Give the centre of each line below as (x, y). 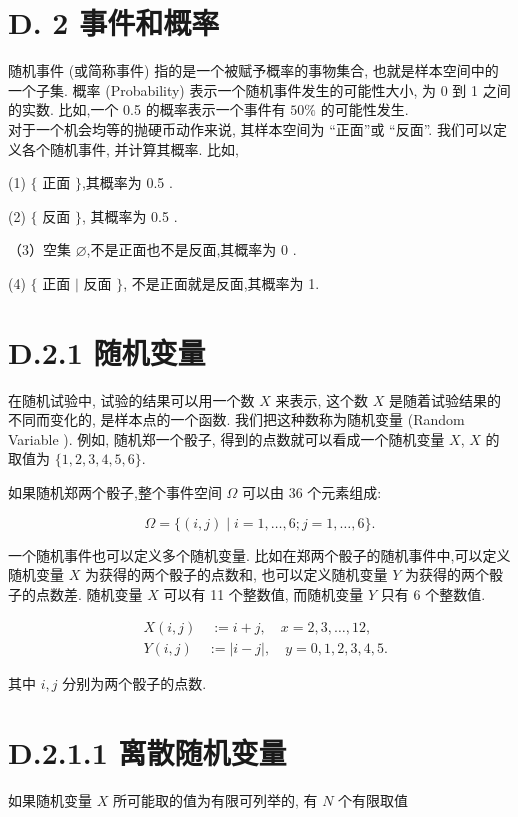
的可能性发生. (364, 109)
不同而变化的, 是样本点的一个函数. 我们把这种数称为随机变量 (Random (236, 419)
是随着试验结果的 (444, 399)
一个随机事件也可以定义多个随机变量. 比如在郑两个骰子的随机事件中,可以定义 (259, 554)
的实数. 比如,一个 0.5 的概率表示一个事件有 (147, 109)
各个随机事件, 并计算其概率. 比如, (130, 148)
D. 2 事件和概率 (114, 22)
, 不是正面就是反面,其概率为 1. (221, 282)
